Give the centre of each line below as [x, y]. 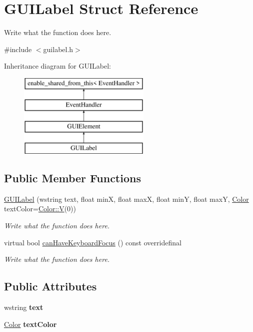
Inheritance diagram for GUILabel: [57, 66]
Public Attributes [50, 286]
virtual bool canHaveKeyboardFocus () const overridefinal [93, 242]
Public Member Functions [72, 178]
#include [18, 49]
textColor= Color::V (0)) [40, 209]
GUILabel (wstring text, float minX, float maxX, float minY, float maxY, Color [126, 199]
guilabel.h [58, 49]
